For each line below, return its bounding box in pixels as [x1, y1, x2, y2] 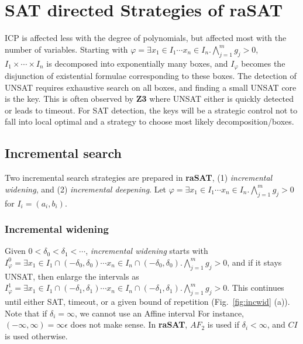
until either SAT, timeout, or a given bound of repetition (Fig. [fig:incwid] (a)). [5, 295, 290, 308]
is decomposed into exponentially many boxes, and [46, 57, 228, 69]
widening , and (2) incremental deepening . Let [5, 183, 167, 195]
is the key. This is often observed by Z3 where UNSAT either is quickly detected [5, 92, 294, 105]
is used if [207, 318, 239, 331]
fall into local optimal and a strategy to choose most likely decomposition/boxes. [5, 115, 294, 128]
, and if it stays [227, 256, 282, 268]
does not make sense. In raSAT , [70, 318, 188, 331]
